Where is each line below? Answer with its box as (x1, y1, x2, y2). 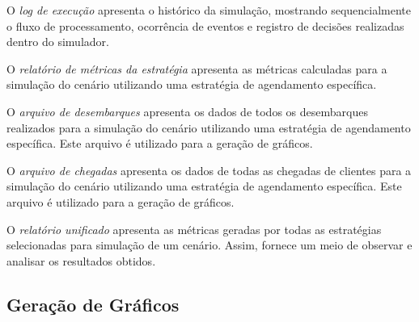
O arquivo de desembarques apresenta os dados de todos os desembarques (6, 102, 368, 119)
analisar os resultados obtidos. (6, 252, 156, 269)
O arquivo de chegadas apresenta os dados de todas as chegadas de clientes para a (6, 161, 412, 178)
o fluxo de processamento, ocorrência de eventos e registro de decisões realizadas (6, 17, 404, 34)
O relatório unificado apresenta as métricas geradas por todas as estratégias (6, 220, 382, 237)
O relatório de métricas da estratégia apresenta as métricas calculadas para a (6, 60, 387, 77)
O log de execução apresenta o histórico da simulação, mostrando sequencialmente (6, 2, 412, 18)
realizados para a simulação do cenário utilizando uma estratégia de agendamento (6, 119, 411, 136)
